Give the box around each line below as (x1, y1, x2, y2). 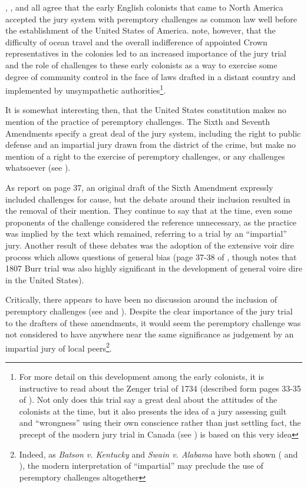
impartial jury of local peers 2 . (5, 340, 112, 354)
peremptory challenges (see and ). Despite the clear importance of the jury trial (5, 304, 293, 317)
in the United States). (5, 273, 84, 286)
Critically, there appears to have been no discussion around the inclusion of (5, 293, 278, 306)
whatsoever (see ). (5, 161, 71, 174)
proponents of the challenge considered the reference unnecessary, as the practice (5, 216, 297, 228)
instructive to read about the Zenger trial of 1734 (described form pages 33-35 (19, 382, 301, 394)
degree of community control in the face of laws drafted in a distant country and (5, 70, 296, 82)
